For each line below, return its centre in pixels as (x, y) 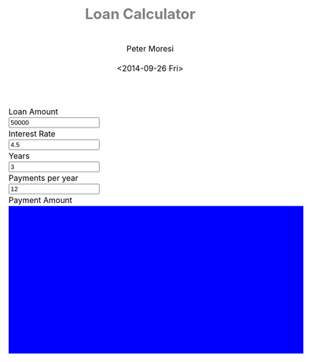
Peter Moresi (150, 48)
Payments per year (44, 178)
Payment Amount (41, 200)
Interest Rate (32, 134)
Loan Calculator (140, 14)
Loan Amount (34, 111)
